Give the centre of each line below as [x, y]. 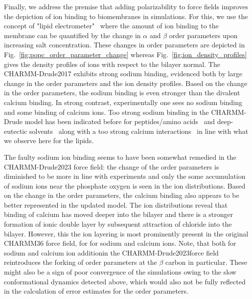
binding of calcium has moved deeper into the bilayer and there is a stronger [119, 214]
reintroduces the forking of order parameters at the [80, 262]
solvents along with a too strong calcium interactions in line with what [139, 131]
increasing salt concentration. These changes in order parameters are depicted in [125, 45]
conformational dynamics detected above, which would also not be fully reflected [125, 281]
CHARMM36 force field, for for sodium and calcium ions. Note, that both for [120, 243]
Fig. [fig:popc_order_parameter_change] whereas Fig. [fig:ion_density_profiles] [126, 54]
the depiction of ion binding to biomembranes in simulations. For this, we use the [126, 16]
